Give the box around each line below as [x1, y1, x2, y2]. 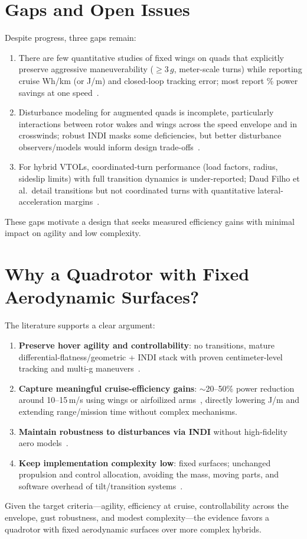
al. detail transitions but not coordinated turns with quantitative [18, 183, 255, 196]
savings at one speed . [18, 86, 99, 98]
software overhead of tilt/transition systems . [18, 479, 183, 492]
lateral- [257, 183, 283, 196]
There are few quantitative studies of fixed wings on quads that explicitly [18, 51, 284, 63]
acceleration [18, 195, 62, 208]
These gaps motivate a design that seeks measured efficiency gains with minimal [5, 215, 295, 227]
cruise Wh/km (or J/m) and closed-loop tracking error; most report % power [18, 74, 298, 86]
